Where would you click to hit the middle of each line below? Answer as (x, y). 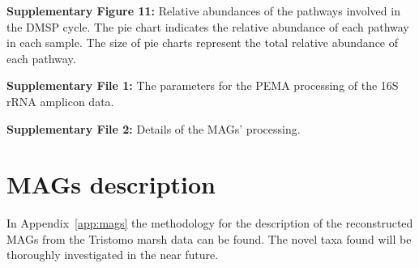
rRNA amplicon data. (60, 101)
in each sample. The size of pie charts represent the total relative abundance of (203, 43)
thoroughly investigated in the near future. (113, 255)
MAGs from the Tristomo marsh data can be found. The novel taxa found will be (209, 238)
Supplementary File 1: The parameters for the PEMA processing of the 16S (203, 85)
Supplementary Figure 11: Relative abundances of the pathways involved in (203, 11)
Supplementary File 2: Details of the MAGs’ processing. (154, 128)
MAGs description (111, 184)
